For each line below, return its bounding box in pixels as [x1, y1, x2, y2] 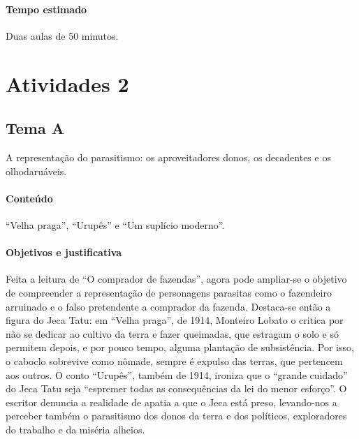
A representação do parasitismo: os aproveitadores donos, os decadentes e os [6, 149, 331, 164]
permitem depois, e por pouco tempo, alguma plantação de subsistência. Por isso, [6, 340, 354, 355]
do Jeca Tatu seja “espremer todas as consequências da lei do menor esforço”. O [6, 381, 347, 396]
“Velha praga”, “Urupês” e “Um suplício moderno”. [6, 217, 225, 232]
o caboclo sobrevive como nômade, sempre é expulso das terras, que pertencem [6, 353, 343, 368]
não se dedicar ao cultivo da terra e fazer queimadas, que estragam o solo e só [6, 326, 339, 341]
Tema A [6, 117, 64, 139]
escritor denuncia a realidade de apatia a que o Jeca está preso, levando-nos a [6, 394, 337, 409]
